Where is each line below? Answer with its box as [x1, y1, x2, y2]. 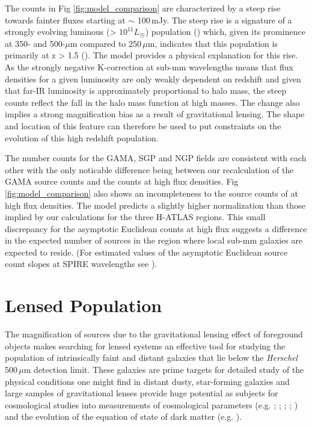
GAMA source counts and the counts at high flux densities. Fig [5, 175, 239, 188]
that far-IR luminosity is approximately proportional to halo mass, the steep [5, 84, 287, 97]
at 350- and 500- [5, 37, 66, 49]
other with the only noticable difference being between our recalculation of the [5, 163, 294, 176]
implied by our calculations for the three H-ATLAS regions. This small [5, 210, 266, 223]
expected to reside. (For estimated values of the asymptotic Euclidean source [5, 245, 288, 258]
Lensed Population [5, 293, 162, 318]
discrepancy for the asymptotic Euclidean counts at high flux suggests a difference [5, 222, 307, 235]
